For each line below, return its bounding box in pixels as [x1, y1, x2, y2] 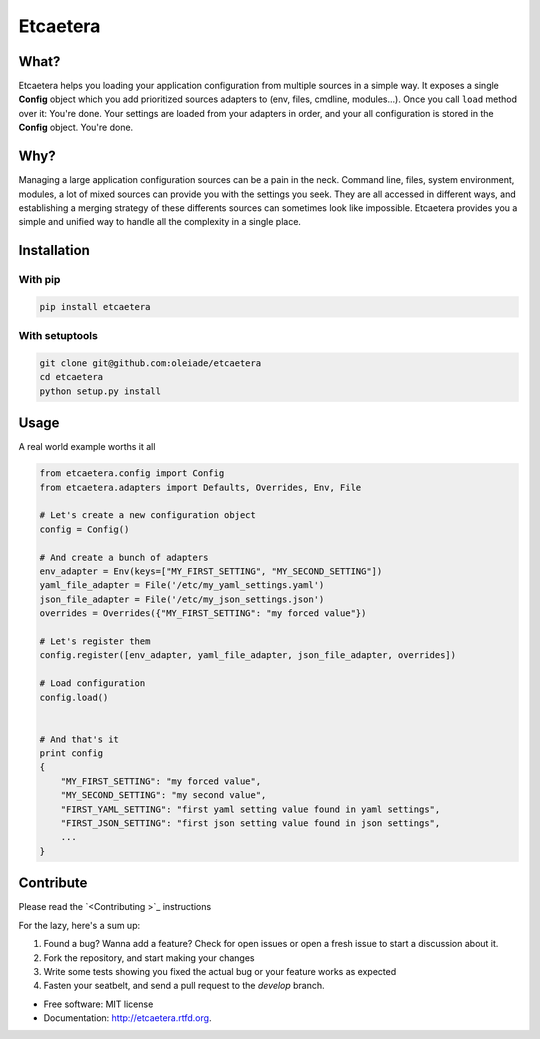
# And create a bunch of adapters [39, 551, 209, 563]
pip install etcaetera [39, 301, 151, 312]
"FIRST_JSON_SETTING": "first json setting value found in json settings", [60, 818, 441, 829]
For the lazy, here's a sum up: [18, 919, 140, 931]
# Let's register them [39, 635, 151, 647]
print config [39, 748, 104, 759]
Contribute [18, 875, 88, 892]
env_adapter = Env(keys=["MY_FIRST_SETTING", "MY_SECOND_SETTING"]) [39, 566, 383, 577]
